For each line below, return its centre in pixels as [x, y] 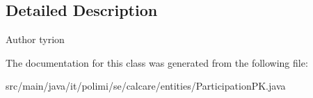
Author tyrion [35, 39]
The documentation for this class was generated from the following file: [157, 62]
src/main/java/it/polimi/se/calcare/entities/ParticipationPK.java [146, 86]
